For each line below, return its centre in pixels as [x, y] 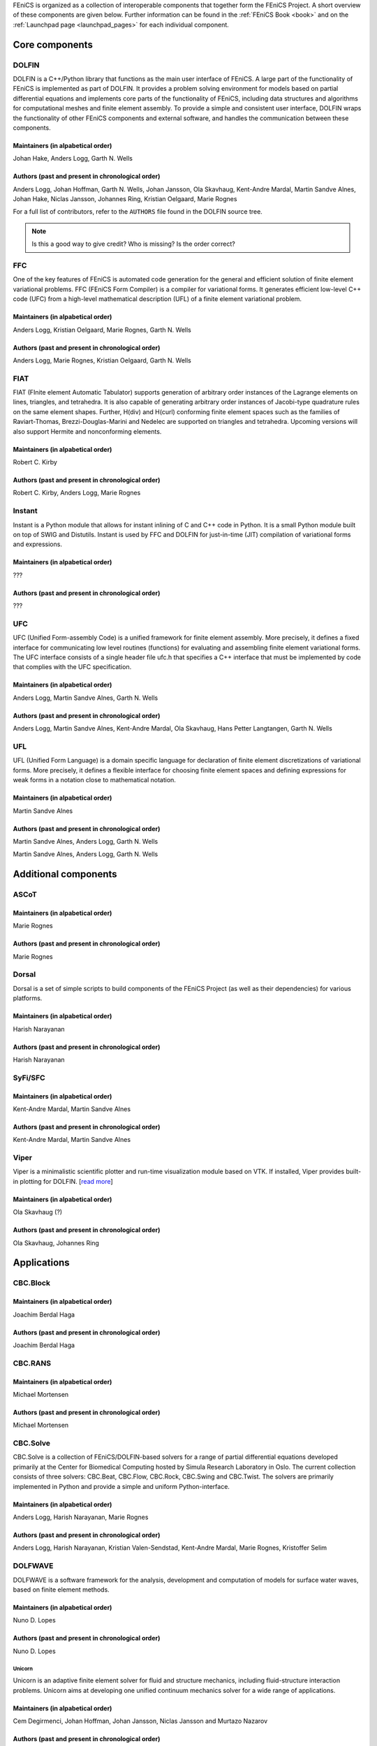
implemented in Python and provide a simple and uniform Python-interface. [121, 1486]
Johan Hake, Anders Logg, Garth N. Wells [73, 159]
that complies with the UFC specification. [72, 667]
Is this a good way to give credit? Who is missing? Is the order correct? [133, 244]
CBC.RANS [32, 1363]
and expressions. [38, 544]
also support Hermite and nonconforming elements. [87, 431]
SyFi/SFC [29, 1078]
